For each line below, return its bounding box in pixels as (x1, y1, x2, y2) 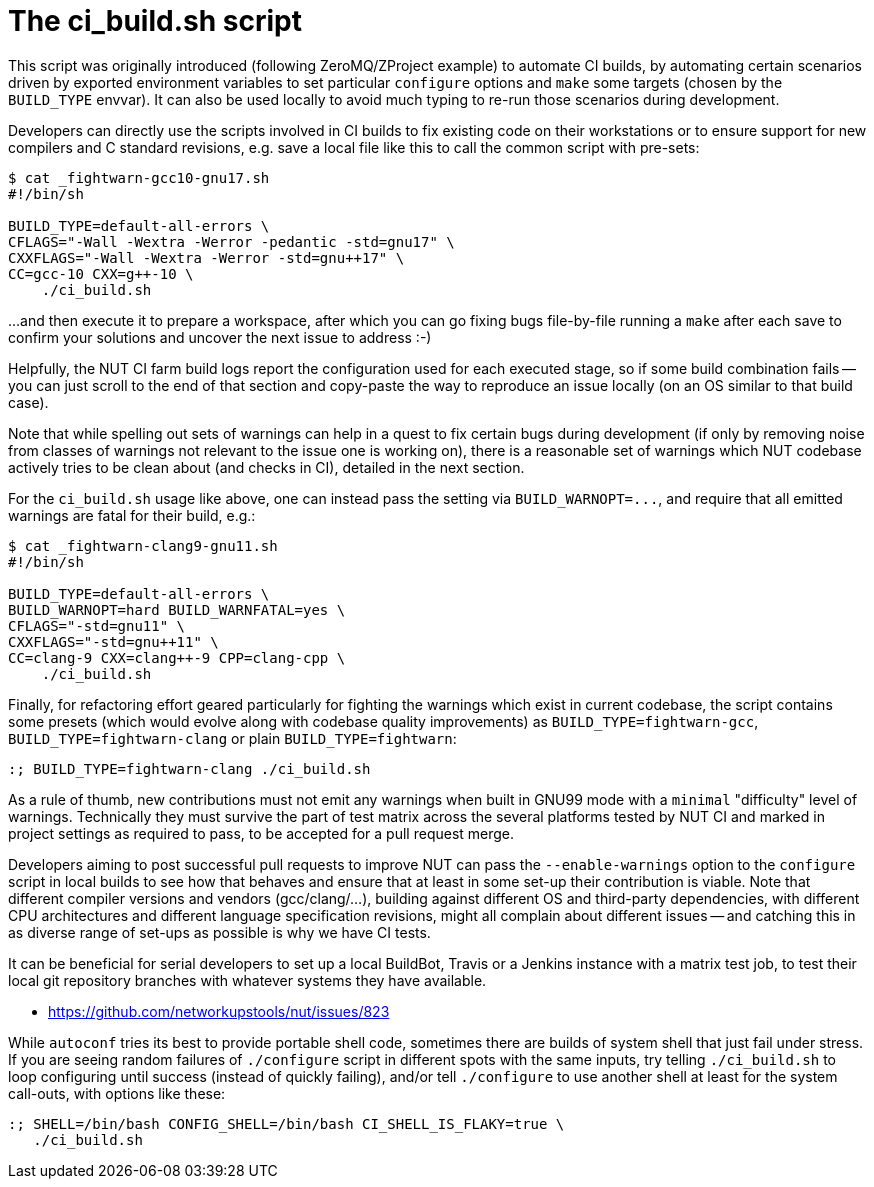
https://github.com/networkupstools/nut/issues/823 (48, 1002, 390, 1020)
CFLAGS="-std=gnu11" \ (8, 617, 186, 634)
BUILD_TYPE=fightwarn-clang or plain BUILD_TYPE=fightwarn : (8, 729, 457, 747)
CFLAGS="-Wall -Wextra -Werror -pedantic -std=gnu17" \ (8, 233, 455, 250)
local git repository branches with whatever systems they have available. (8, 971, 487, 989)
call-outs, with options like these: (8, 1084, 226, 1102)
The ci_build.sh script (8, 4, 302, 38)
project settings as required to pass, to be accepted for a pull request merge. (8, 824, 515, 842)
